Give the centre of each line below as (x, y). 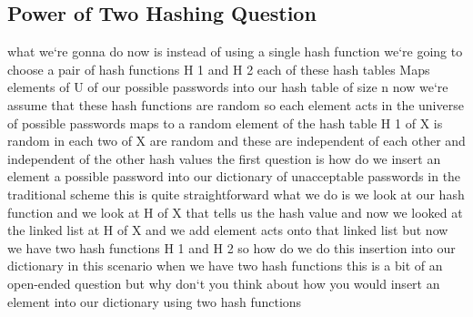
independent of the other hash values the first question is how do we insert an (224, 158)
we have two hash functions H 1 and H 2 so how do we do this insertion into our (231, 247)
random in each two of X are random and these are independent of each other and (236, 141)
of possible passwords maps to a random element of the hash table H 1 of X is (225, 123)
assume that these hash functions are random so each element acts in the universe (236, 104)
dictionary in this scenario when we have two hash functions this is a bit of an (225, 266)
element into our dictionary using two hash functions (155, 301)
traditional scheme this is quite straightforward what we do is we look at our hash (236, 194)
